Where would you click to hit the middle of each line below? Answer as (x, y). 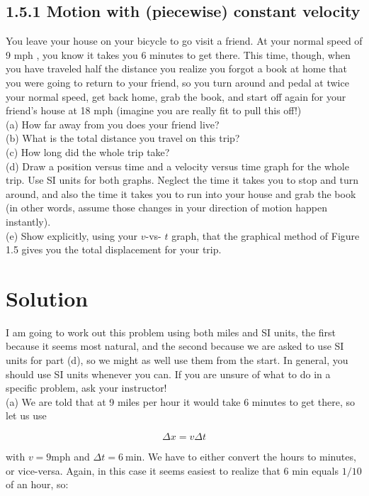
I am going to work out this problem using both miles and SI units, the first (171, 332)
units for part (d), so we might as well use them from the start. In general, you (177, 360)
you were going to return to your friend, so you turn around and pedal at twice (177, 82)
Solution (47, 298)
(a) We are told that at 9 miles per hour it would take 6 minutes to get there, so (181, 401)
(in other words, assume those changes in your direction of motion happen (166, 208)
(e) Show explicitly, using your (72, 235)
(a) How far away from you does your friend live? (113, 124)
